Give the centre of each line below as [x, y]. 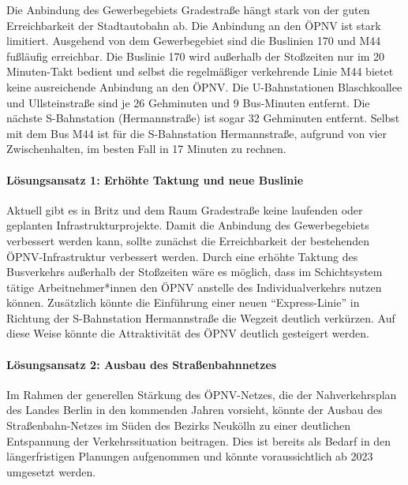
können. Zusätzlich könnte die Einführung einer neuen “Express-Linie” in [183, 302]
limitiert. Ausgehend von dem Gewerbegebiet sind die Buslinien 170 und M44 [194, 41]
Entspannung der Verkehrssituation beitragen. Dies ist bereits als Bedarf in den [199, 440]
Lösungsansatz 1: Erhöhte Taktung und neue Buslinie [155, 179]
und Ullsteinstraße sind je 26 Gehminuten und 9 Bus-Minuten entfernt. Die [188, 102]
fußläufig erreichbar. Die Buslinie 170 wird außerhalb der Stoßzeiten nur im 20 [196, 56]
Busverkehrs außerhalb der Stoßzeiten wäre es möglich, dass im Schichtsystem [195, 272]
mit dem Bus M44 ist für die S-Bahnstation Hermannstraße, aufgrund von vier [197, 133]
